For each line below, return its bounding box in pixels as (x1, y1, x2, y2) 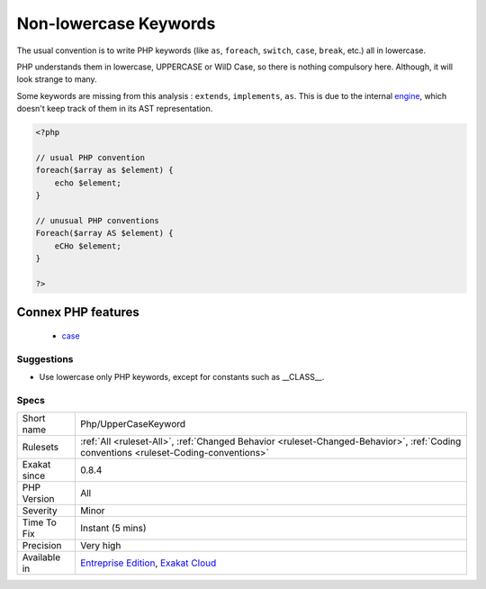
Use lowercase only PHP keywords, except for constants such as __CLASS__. (39, 371, 325, 382)
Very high (79, 539, 121, 552)
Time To (22, 516, 58, 529)
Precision (22, 539, 62, 552)
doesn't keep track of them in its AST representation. (16, 104, 213, 114)
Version (22, 493, 55, 505)
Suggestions (16, 352, 74, 365)
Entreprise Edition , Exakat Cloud (79, 557, 217, 569)
